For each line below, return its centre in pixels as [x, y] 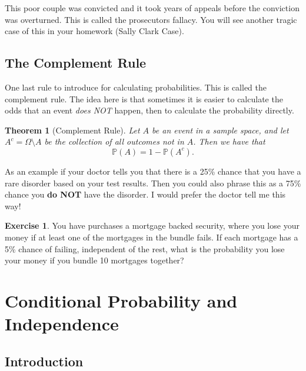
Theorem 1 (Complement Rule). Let [72, 130]
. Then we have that [229, 141]
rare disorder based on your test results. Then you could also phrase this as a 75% [153, 183]
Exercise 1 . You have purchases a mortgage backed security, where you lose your [152, 225]
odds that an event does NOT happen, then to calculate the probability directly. [149, 110]
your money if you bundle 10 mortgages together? [94, 260]
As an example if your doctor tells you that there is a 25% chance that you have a [153, 171]
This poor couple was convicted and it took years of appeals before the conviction [152, 8]
